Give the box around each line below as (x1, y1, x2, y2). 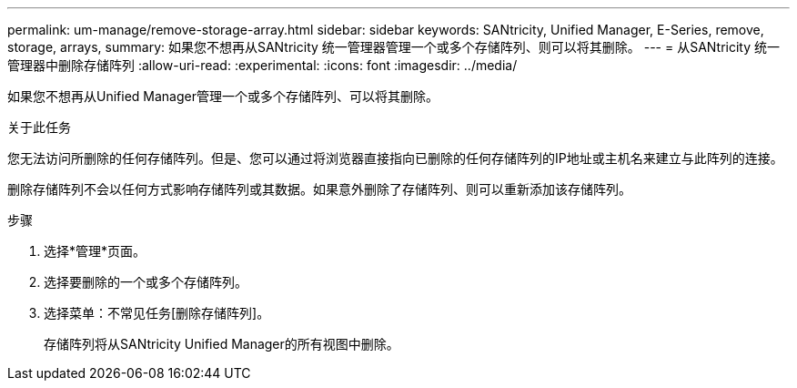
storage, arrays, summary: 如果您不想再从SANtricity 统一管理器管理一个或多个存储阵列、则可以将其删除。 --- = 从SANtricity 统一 (7, 39, 781, 55)
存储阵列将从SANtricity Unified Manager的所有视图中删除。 (44, 336, 399, 352)
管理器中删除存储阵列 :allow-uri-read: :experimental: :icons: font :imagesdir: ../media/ (7, 57, 518, 73)
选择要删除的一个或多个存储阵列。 (44, 274, 247, 290)
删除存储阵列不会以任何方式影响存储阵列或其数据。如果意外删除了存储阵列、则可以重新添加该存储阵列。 (7, 181, 631, 197)
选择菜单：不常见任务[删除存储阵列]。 (44, 305, 270, 321)
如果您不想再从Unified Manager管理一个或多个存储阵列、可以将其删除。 (7, 88, 439, 104)
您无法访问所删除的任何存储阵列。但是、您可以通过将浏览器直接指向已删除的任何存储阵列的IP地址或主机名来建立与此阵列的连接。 (7, 150, 783, 166)
